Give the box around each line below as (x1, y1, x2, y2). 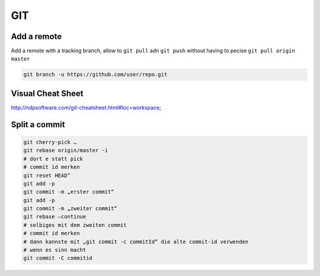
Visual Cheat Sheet (11, 88, 84, 98)
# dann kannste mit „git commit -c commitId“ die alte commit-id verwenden (23, 238, 249, 245)
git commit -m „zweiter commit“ (23, 205, 118, 212)
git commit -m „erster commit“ (23, 188, 115, 195)
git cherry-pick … (23, 139, 77, 145)
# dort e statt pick (23, 155, 83, 162)
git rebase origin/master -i (23, 147, 108, 154)
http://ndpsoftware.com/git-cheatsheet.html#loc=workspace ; (11, 104, 161, 111)
